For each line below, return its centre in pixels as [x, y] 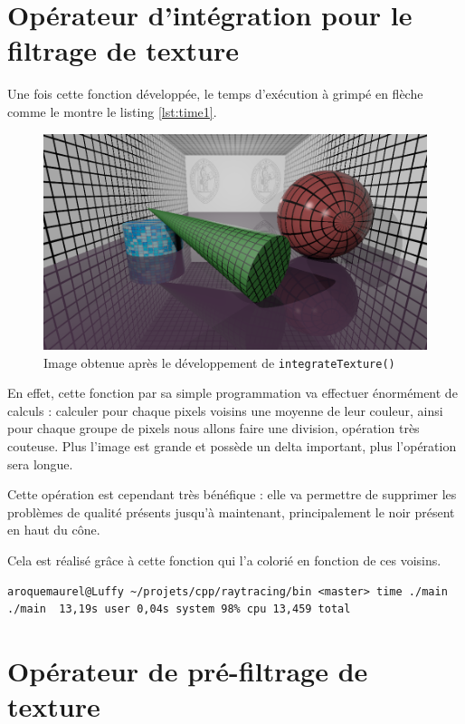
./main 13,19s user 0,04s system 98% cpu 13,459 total [179, 609]
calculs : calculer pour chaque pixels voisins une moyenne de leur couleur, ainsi [225, 410]
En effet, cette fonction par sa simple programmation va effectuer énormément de [232, 393]
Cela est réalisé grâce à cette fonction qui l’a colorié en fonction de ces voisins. [224, 560]
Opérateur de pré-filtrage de [188, 670]
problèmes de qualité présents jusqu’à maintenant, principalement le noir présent [231, 512]
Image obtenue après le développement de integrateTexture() [219, 362]
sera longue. [40, 463]
